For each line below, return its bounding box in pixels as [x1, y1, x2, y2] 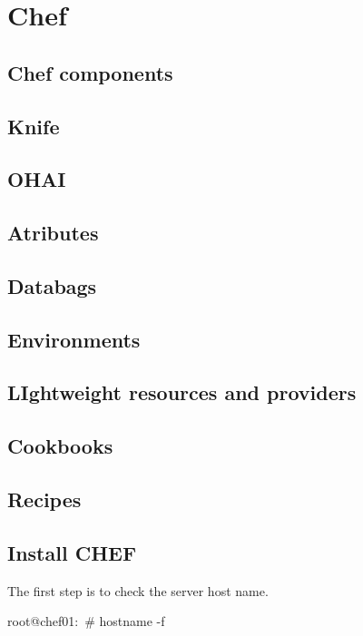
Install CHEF [7, 538, 137, 566]
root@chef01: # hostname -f [7, 612, 165, 631]
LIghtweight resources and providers [7, 378, 357, 406]
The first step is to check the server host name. [7, 581, 269, 600]
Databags [7, 271, 97, 299]
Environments [7, 325, 141, 353]
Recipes [7, 485, 82, 514]
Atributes [7, 219, 99, 247]
